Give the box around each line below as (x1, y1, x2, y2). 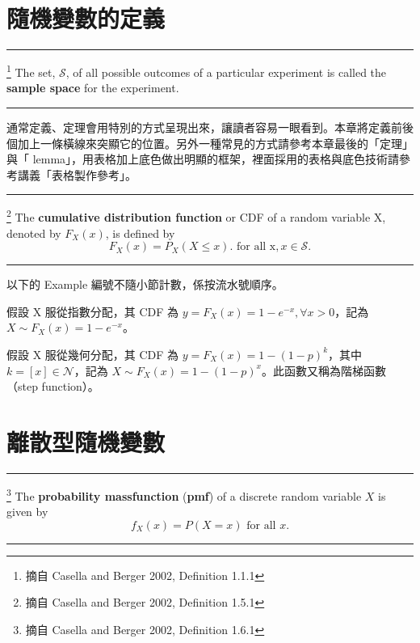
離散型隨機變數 (6, 425, 166, 458)
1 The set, (6, 61, 56, 80)
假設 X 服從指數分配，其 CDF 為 (6, 302, 179, 319)
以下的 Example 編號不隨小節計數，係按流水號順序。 (6, 276, 283, 293)
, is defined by (105, 224, 175, 241)
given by (6, 503, 48, 520)
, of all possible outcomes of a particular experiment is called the (65, 63, 387, 80)
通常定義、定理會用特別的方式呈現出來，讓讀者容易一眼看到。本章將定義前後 (6, 118, 414, 135)
